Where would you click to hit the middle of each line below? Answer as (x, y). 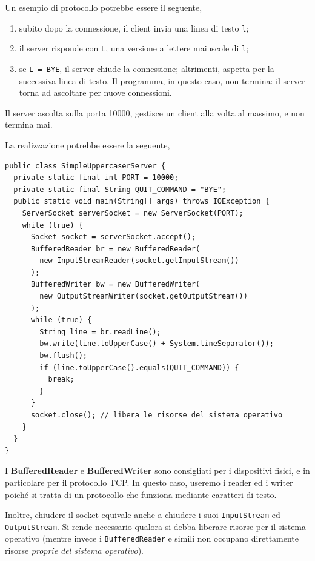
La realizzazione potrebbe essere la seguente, (88, 144)
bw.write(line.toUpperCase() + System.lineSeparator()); (157, 344)
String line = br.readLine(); (100, 332)
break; (61, 380)
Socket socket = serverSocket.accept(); (113, 237)
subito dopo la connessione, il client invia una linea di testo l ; (134, 28)
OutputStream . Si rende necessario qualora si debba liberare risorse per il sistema (156, 526)
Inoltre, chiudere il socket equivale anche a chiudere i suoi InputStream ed (143, 515)
